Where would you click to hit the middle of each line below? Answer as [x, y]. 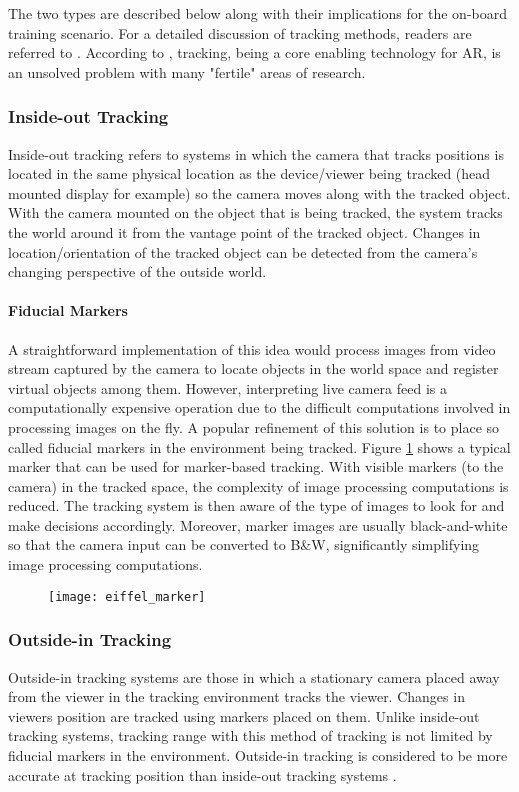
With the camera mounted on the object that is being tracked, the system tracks [255, 212]
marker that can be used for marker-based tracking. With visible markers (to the [256, 466]
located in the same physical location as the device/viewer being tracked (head [249, 173]
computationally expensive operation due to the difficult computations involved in [259, 407]
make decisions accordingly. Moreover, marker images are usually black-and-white [258, 524]
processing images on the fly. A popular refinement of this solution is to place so [254, 426]
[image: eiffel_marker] [127, 596]
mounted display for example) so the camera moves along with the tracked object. [259, 192]
